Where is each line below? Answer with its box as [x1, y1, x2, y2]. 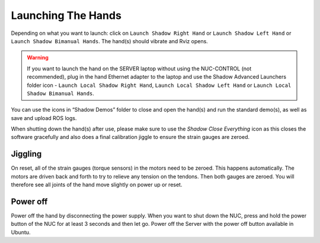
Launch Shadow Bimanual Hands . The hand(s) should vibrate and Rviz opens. [11, 37, 209, 44]
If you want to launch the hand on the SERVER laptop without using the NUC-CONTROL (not [27, 65, 252, 72]
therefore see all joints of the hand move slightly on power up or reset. [11, 181, 183, 189]
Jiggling [11, 149, 42, 159]
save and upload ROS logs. [11, 114, 77, 121]
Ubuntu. [11, 228, 31, 236]
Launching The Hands [11, 9, 121, 22]
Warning [27, 54, 49, 61]
